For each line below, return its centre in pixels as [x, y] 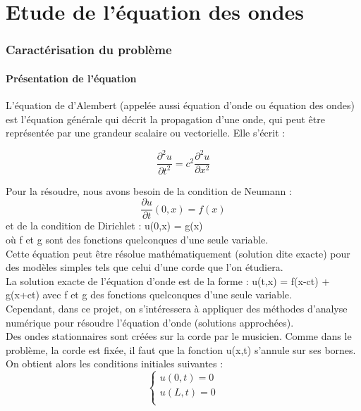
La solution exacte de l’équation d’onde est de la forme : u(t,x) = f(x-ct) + [168, 280]
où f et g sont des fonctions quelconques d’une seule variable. [137, 239]
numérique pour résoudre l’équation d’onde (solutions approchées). [150, 322]
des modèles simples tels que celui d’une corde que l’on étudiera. [145, 267]
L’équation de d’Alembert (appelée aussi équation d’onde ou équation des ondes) [180, 105]
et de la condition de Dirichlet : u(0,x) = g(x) [104, 226]
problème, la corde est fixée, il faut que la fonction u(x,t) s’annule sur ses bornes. [181, 349]
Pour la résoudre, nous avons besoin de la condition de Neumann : [149, 190]
